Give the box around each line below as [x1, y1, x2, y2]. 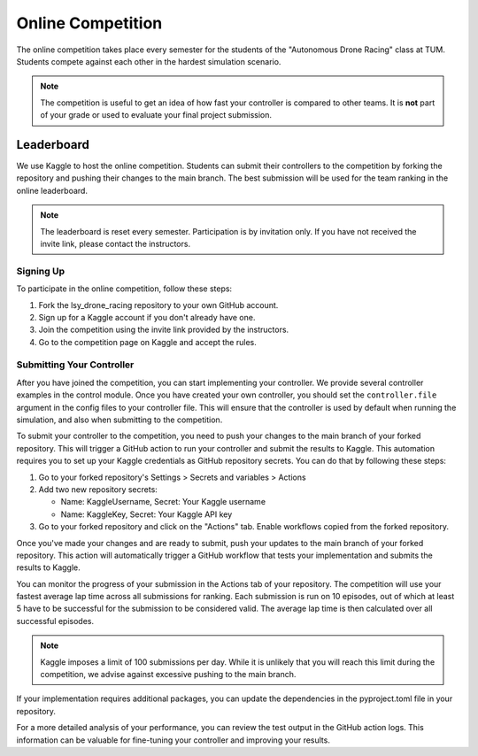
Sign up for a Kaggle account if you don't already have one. [38, 312, 256, 322]
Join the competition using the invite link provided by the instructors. [38, 324, 289, 336]
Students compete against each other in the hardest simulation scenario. [16, 56, 281, 66]
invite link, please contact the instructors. [40, 238, 190, 249]
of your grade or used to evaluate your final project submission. [40, 110, 273, 120]
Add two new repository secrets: [38, 483, 158, 495]
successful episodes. [16, 615, 95, 626]
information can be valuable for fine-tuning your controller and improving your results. [16, 735, 331, 745]
